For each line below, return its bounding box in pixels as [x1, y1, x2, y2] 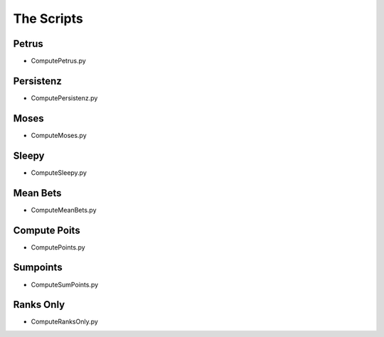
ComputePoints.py [31, 242, 85, 252]
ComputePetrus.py [31, 57, 87, 65]
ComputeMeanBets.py [31, 205, 97, 214]
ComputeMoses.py [31, 131, 87, 139]
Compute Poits [13, 224, 81, 236]
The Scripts [13, 11, 83, 26]
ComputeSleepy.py [31, 168, 87, 177]
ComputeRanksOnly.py [31, 317, 99, 326]
